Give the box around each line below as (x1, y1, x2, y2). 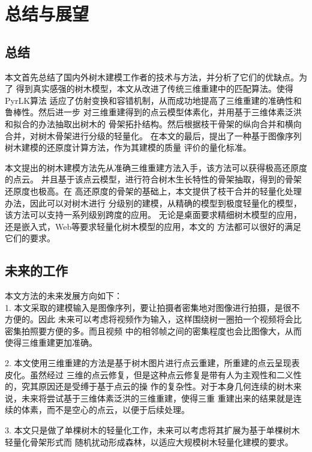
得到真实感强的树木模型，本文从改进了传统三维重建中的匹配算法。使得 (16, 82, 293, 95)
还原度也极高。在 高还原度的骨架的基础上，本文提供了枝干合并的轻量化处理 (5, 184, 302, 197)
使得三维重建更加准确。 (5, 336, 97, 349)
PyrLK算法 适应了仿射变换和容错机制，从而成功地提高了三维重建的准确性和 (5, 94, 302, 106)
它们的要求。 (5, 232, 55, 244)
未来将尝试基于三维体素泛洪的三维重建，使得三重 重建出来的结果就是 (21, 391, 293, 404)
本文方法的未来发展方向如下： (5, 289, 122, 302)
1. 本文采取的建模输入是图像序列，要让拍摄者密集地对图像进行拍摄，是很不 (5, 301, 300, 313)
